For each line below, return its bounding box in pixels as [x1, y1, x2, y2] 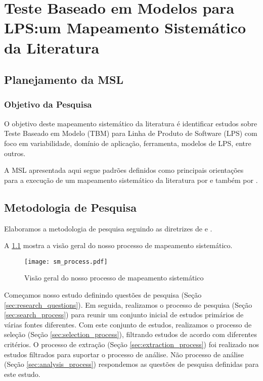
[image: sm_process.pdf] [24, 258, 108, 265]
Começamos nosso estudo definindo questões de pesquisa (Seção [4, 289, 202, 300]
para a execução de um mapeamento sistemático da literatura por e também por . [4, 174, 258, 185]
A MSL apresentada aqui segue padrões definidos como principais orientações [4, 165, 244, 175]
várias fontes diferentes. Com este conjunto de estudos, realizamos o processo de [4, 319, 252, 329]
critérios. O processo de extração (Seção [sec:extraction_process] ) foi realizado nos [4, 339, 259, 349]
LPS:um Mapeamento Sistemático [4, 17, 246, 38]
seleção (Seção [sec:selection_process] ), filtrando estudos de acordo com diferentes [4, 329, 257, 340]
